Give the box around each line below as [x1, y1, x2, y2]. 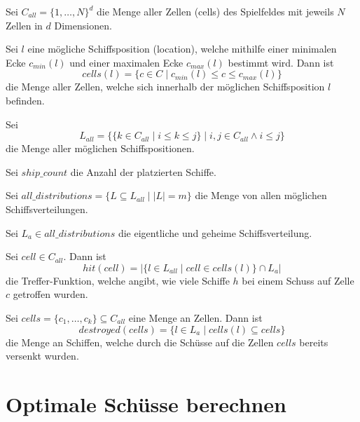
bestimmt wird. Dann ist [228, 55, 334, 69]
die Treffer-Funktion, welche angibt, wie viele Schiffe [6, 273, 230, 287]
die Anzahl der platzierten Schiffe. [70, 164, 216, 179]
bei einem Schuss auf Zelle [242, 273, 354, 287]
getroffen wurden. [13, 287, 88, 301]
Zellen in [6, 18, 43, 32]
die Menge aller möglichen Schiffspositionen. [6, 141, 195, 156]
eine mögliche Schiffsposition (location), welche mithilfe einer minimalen [27, 41, 337, 56]
